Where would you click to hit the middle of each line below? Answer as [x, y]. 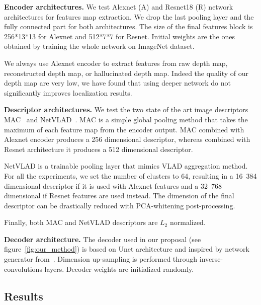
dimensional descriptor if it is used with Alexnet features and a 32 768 [113, 185]
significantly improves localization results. [68, 92]
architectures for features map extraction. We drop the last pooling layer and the [129, 16]
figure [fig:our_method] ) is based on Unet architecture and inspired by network [127, 249]
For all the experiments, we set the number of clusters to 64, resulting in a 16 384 [130, 175]
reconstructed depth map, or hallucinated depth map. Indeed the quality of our [126, 73]
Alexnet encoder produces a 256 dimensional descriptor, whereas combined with [127, 139]
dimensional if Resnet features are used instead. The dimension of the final [119, 196]
